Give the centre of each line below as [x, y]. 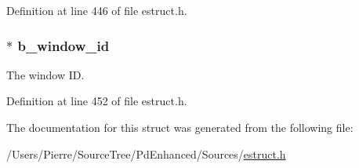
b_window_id [63, 45]
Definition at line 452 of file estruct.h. [97, 101]
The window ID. [45, 74]
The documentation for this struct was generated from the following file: [180, 127]
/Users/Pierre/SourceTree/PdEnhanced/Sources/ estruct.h [146, 153]
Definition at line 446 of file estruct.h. [97, 10]
